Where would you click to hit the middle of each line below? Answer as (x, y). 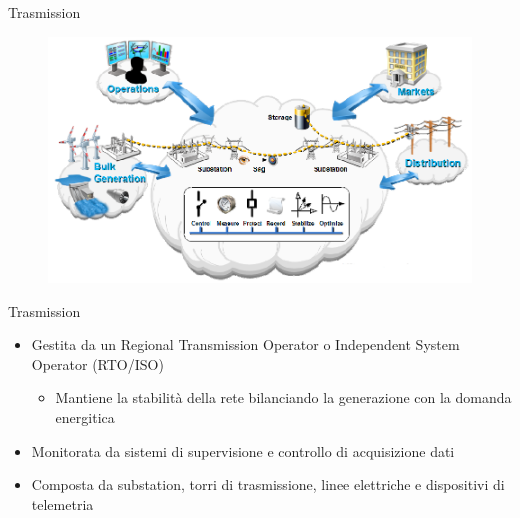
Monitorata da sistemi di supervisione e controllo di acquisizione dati (243, 450)
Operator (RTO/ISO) (97, 363)
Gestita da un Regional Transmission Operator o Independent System (245, 344)
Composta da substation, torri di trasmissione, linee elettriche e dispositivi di (268, 484)
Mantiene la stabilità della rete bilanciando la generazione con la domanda (283, 397)
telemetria (62, 503)
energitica (85, 417)
